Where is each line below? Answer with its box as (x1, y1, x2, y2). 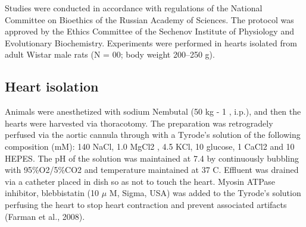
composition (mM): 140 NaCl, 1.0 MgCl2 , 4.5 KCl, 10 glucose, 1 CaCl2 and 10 (5, 140, 295, 152)
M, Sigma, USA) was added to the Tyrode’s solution (109, 187, 301, 199)
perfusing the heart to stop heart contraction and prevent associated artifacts (5, 198, 287, 210)
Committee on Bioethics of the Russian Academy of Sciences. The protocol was (5, 13, 294, 26)
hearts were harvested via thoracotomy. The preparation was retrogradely (5, 116, 273, 129)
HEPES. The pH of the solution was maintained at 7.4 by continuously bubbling (5, 152, 299, 164)
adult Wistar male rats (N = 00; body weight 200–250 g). (5, 48, 215, 61)
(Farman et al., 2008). (5, 210, 85, 222)
